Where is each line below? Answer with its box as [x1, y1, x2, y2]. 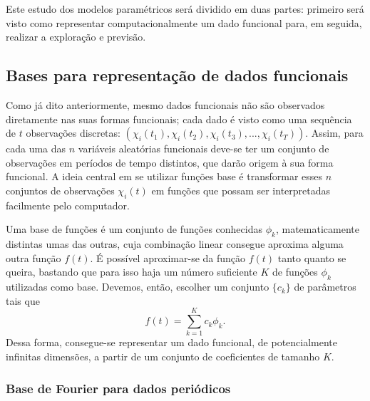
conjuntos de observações [6, 182, 115, 197]
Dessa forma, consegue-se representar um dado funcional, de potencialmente [6, 335, 338, 350]
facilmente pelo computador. [6, 197, 130, 212]
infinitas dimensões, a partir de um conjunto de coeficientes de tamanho [6, 349, 320, 364]
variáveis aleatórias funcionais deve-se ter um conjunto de [78, 141, 329, 156]
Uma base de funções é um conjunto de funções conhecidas [6, 222, 262, 236]
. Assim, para [305, 125, 364, 140]
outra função [6, 250, 61, 265]
